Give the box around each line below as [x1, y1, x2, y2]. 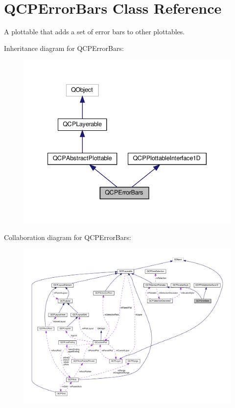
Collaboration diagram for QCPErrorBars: [4, 232, 131, 242]
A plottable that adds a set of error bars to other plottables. [4, 26, 185, 37]
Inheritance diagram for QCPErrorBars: [4, 43, 124, 53]
